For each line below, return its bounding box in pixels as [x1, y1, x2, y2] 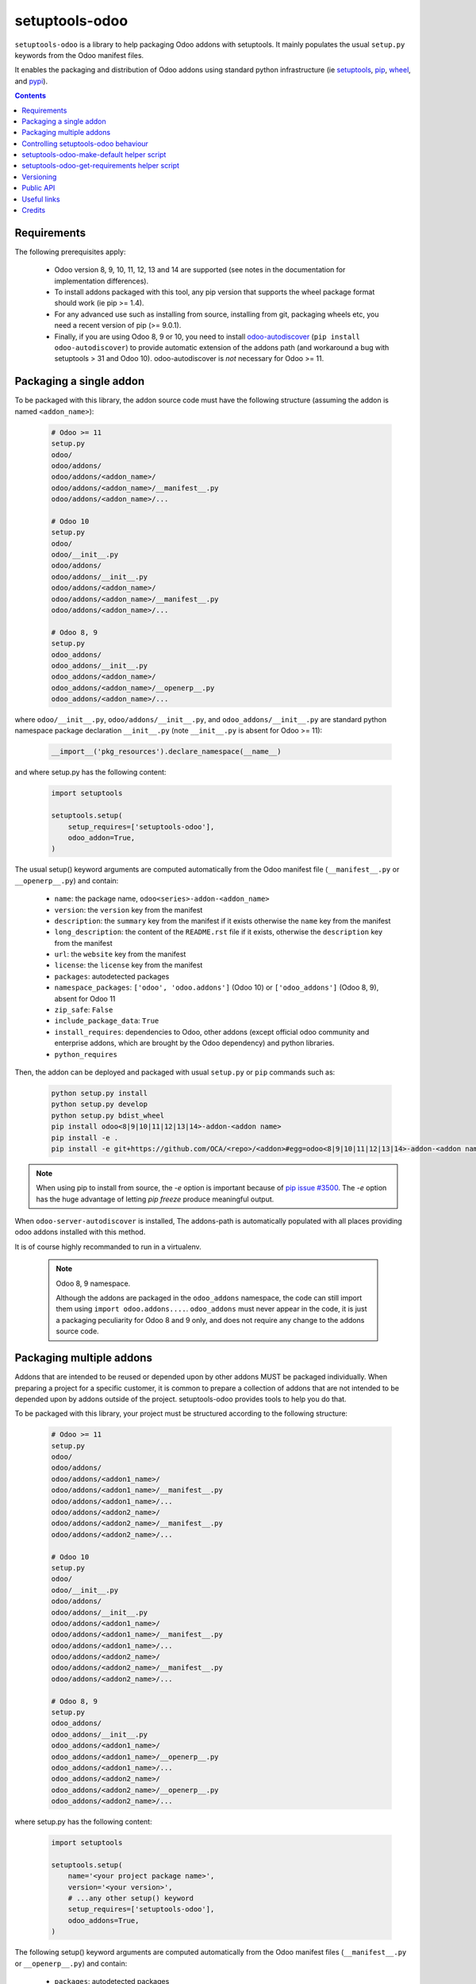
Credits [21, 206, 46, 215]
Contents [14, 91, 47, 101]
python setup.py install [51, 1088, 148, 1098]
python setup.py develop [51, 1100, 148, 1109]
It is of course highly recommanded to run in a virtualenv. [14, 1242, 202, 1252]
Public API [21, 183, 56, 193]
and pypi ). [14, 76, 48, 86]
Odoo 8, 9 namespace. [56, 1278, 131, 1288]
